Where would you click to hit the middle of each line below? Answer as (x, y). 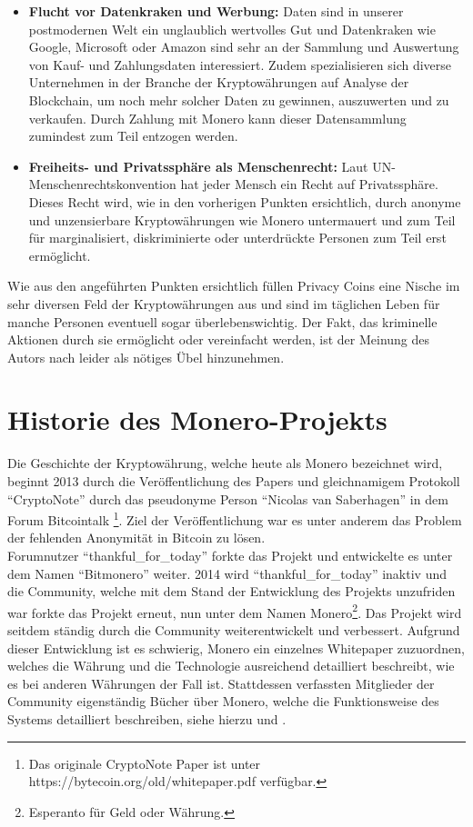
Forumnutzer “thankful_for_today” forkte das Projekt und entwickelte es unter (230, 556)
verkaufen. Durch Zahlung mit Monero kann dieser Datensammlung (217, 118)
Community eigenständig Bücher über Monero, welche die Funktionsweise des (223, 701)
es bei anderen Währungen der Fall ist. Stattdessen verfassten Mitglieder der (221, 683)
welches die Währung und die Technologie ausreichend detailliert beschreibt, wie (231, 666)
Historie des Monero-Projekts (197, 419)
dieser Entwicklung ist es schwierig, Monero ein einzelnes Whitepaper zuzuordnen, (236, 648)
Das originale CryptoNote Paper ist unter (145, 763)
